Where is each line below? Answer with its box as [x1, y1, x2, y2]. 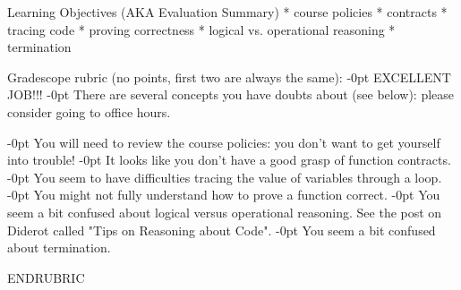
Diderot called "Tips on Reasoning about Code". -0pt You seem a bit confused [7, 220, 436, 239]
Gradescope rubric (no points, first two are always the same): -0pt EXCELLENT [7, 67, 451, 86]
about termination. [7, 238, 111, 257]
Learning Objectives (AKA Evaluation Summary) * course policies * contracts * [7, 3, 448, 21]
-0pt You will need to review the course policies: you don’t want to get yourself [7, 132, 440, 151]
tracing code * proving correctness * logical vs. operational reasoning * [7, 20, 396, 38]
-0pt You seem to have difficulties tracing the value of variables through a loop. [7, 167, 442, 186]
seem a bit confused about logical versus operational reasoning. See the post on [7, 202, 442, 221]
